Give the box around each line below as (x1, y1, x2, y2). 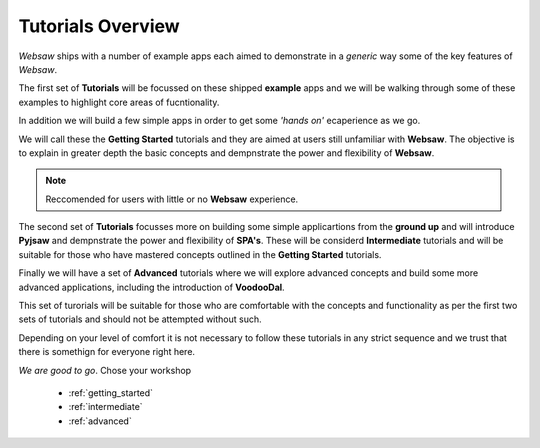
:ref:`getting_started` (68, 386, 154, 399)
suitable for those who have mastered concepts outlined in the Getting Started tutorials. (18, 248, 382, 260)
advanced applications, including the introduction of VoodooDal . (18, 281, 285, 293)
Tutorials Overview (18, 15, 180, 37)
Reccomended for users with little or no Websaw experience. (45, 193, 299, 205)
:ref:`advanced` (68, 415, 132, 427)
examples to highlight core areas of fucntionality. (18, 96, 220, 108)
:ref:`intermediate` (68, 401, 144, 413)
